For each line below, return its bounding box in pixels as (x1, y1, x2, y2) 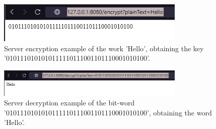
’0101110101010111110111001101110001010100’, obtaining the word (4, 107, 212, 117)
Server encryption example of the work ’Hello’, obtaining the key (4, 43, 204, 53)
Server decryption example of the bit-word (4, 97, 135, 108)
